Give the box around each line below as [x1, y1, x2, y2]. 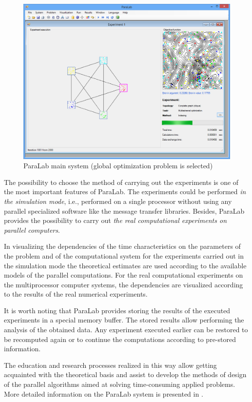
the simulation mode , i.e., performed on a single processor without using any [4, 196, 232, 206]
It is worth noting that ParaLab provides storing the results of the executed [4, 305, 231, 315]
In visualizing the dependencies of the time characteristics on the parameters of [4, 241, 241, 251]
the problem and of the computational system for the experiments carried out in [4, 250, 244, 261]
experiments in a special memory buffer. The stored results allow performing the [4, 315, 244, 325]
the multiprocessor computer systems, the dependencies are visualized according [4, 279, 243, 289]
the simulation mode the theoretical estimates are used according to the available [4, 260, 247, 270]
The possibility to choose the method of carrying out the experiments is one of [4, 177, 239, 187]
